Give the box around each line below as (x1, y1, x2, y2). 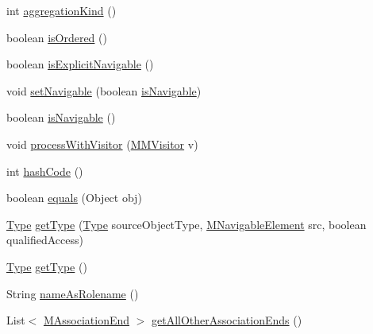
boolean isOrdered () (6, 29, 107, 45)
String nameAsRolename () (6, 285, 139, 301)
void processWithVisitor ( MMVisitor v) (6, 135, 198, 152)
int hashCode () (6, 162, 83, 179)
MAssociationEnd (43, 312, 130, 328)
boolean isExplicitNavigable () (6, 56, 154, 72)
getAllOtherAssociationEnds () (152, 312, 302, 328)
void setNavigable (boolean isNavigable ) (6, 82, 202, 99)
